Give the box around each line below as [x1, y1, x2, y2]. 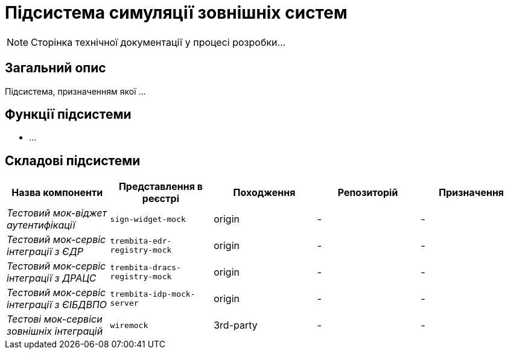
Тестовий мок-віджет [7, 207, 107, 220]
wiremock [110, 320, 148, 330]
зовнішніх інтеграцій [7, 325, 103, 338]
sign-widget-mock [110, 214, 186, 224]
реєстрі [142, 192, 179, 205]
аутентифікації [7, 219, 75, 232]
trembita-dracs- [110, 263, 181, 273]
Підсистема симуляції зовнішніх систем [5, 2, 348, 23]
